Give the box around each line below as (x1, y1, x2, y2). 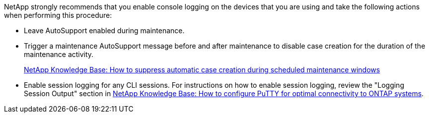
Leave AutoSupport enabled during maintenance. (24, 26, 185, 35)
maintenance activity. (24, 50, 94, 58)
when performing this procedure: (4, 11, 112, 19)
